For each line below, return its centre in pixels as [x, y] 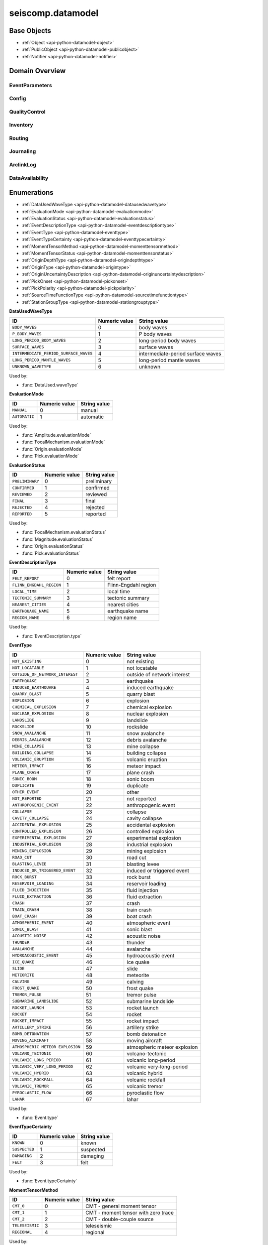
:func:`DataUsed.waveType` [50, 385]
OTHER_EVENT [26, 792]
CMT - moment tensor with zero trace [129, 1213]
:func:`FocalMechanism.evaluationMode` [63, 442]
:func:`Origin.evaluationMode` [52, 449]
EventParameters [31, 85]
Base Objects [30, 31]
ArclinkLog [23, 165]
